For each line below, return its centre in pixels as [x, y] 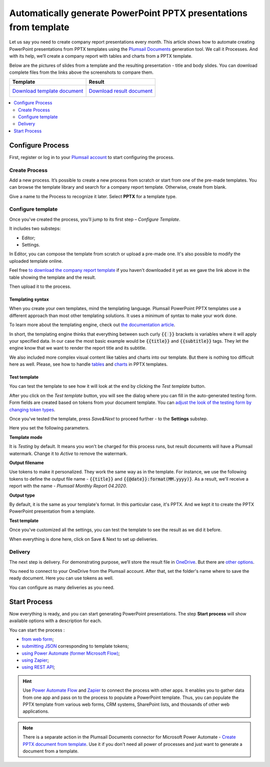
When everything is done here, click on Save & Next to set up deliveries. [83, 539]
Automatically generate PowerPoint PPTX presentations [128, 13]
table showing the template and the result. [52, 277]
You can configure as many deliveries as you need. [62, 587]
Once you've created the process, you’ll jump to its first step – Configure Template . [95, 219]
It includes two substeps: [35, 229]
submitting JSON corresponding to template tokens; [75, 646]
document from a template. [51, 751]
